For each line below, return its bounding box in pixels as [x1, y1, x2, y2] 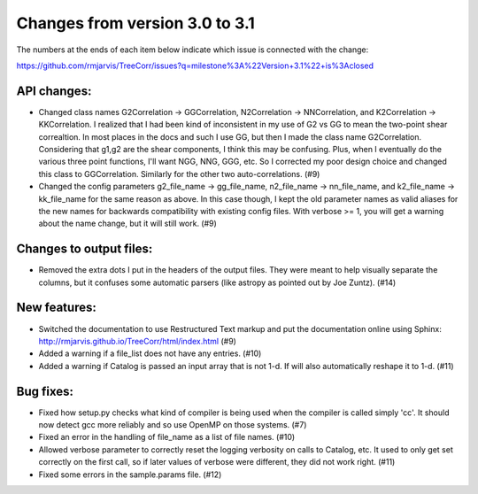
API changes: [16, 83, 92, 98]
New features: [16, 300, 96, 315]
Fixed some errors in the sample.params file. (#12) [38, 469, 222, 480]
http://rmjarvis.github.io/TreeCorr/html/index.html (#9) [38, 336, 236, 346]
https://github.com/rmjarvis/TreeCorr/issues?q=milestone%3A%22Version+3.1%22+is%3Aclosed [16, 60, 374, 71]
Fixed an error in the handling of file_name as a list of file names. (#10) [38, 432, 296, 443]
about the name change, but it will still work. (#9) [38, 218, 217, 229]
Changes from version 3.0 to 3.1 [16, 13, 256, 33]
